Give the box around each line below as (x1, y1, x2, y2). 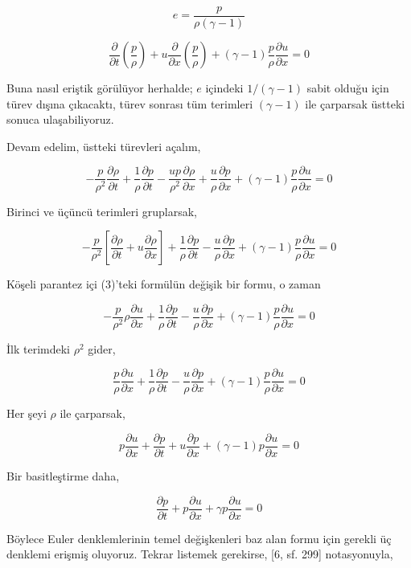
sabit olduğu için (306, 80, 389, 96)
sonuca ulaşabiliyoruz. (6, 111, 114, 128)
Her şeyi (6, 405, 47, 422)
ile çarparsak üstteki (305, 95, 405, 112)
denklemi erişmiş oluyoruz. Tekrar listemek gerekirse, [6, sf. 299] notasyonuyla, (6, 546, 393, 562)
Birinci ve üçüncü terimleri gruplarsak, (6, 202, 197, 219)
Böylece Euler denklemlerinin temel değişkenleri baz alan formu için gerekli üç (6, 529, 392, 546)
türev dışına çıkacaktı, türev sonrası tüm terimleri (6, 95, 253, 112)
